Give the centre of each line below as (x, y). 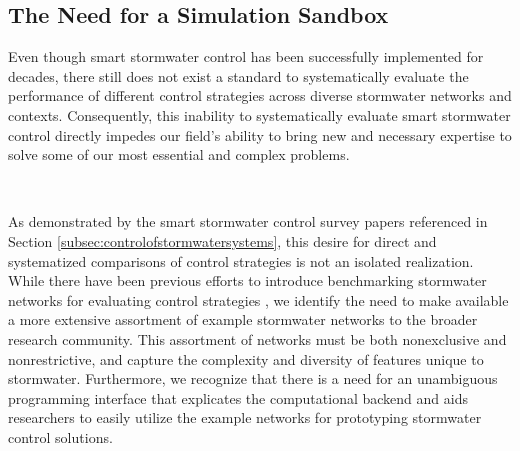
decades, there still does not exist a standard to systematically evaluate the (238, 75)
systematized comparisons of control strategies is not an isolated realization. (241, 260)
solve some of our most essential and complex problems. (179, 154)
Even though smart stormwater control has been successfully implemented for (246, 56)
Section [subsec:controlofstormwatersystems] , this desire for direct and (222, 240)
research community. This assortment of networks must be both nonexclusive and (257, 338)
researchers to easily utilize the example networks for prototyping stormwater (245, 417)
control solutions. (60, 436)
